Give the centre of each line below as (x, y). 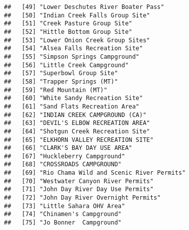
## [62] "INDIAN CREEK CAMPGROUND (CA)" (75, 115)
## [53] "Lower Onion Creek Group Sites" (77, 40)
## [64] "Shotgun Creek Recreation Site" (77, 131)
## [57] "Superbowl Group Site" (61, 73)
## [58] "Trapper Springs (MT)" (61, 81)
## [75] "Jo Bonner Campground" (63, 223)
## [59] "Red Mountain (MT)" (56, 90)
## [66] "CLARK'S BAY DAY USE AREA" (68, 148)
